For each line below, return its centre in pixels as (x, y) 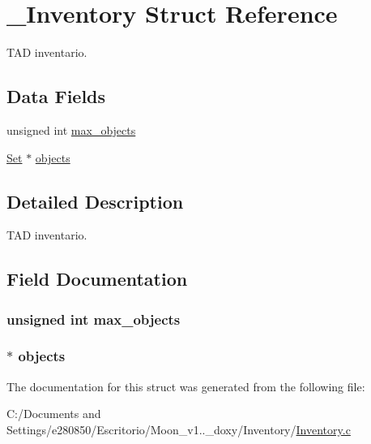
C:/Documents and (54, 414)
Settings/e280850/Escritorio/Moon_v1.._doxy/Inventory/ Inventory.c (179, 429)
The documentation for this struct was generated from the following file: (186, 386)
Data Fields (56, 96)
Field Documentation (97, 279)
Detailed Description (95, 201)
